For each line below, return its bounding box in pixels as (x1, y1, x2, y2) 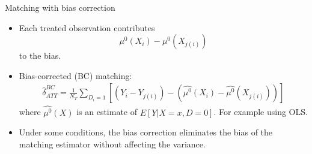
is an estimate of (76, 105, 138, 118)
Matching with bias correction (5, 1, 115, 13)
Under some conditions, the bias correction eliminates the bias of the (19, 126, 273, 138)
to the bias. (19, 49, 61, 62)
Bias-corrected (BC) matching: (19, 69, 132, 81)
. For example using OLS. (213, 105, 308, 118)
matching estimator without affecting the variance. (19, 137, 206, 150)
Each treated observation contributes (19, 21, 155, 34)
